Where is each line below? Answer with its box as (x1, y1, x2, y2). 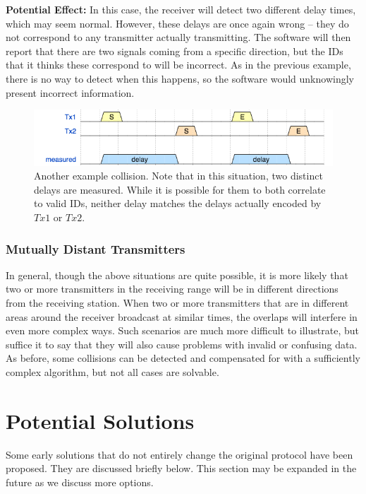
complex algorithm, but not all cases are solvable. (6, 365, 219, 379)
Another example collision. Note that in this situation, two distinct (34, 168, 323, 183)
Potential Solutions (6, 406, 195, 435)
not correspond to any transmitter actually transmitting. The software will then (6, 30, 351, 45)
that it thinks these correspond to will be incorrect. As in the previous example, (6, 57, 351, 72)
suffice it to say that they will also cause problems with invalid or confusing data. (6, 336, 358, 351)
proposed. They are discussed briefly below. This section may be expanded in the (6, 461, 357, 476)
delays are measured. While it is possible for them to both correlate (34, 182, 326, 196)
